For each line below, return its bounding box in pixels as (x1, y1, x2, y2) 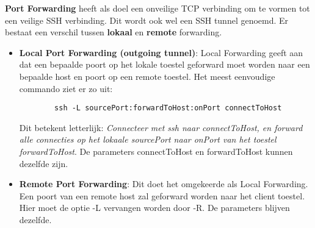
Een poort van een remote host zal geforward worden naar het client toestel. (19, 189, 305, 202)
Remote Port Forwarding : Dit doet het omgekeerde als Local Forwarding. (19, 177, 308, 190)
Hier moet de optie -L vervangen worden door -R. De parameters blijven (19, 201, 290, 214)
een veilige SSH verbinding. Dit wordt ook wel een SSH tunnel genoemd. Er (5, 13, 289, 26)
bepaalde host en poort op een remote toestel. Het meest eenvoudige (19, 69, 275, 82)
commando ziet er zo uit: (19, 82, 113, 94)
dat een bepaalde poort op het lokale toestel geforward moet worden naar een (19, 58, 310, 71)
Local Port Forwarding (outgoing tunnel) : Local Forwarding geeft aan (19, 46, 303, 59)
